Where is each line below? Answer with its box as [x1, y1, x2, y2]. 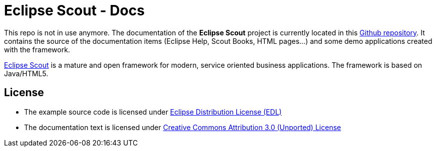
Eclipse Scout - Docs [4, 2, 145, 19]
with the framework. [4, 45, 70, 54]
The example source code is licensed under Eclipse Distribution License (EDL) [24, 107, 282, 116]
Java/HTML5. [4, 69, 49, 78]
